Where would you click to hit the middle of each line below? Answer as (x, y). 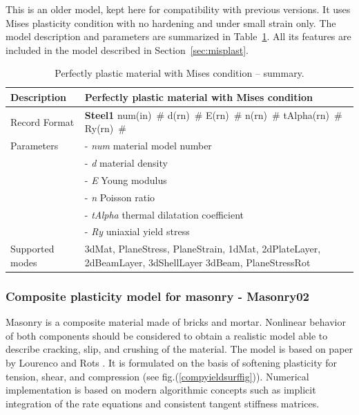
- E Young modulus (126, 179)
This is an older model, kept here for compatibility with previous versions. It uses (178, 9)
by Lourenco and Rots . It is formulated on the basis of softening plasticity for (172, 362)
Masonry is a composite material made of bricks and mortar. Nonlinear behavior (176, 322)
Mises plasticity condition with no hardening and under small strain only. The (171, 22)
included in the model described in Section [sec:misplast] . (127, 49)
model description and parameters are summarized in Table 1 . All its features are (178, 36)
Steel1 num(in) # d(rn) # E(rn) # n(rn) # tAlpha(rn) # (213, 114)
